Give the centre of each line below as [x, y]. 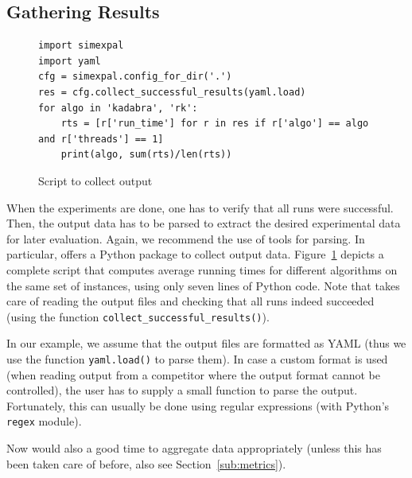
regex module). [44, 421]
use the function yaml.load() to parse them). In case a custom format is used [197, 358]
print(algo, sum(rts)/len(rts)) [146, 155]
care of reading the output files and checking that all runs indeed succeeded [190, 301]
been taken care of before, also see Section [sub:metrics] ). [146, 463]
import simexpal [81, 46]
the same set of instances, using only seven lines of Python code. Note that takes [203, 285]
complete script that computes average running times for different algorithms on [202, 269]
